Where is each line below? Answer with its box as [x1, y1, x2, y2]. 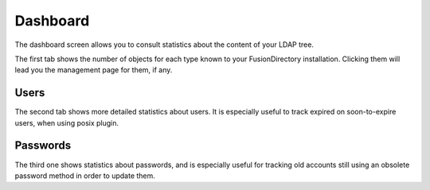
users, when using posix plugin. [14, 118, 119, 127]
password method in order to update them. [14, 171, 155, 180]
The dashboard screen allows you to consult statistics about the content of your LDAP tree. [14, 40, 315, 49]
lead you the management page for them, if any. [14, 65, 173, 75]
